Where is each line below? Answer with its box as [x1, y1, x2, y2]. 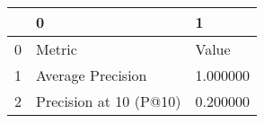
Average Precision [36, 65, 147, 85]
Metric [36, 39, 77, 59]
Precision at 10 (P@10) [36, 91, 181, 111]
